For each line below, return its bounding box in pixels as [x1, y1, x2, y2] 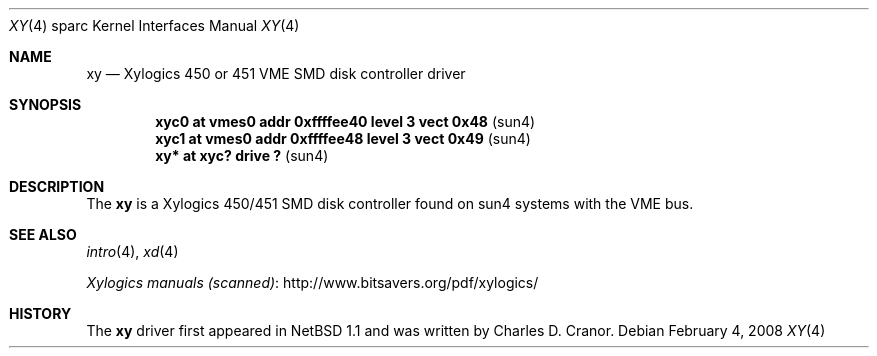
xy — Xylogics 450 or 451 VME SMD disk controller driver [86, 65, 466, 82]
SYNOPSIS [9, 96, 82, 113]
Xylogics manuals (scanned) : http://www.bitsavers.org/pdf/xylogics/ [86, 274, 539, 291]
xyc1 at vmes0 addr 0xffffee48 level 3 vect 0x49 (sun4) [155, 130, 531, 147]
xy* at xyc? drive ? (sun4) [155, 147, 329, 164]
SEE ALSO [9, 226, 77, 243]
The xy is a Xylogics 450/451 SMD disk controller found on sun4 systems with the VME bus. [86, 195, 694, 212]
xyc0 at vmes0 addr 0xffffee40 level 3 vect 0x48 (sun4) [155, 113, 536, 130]
